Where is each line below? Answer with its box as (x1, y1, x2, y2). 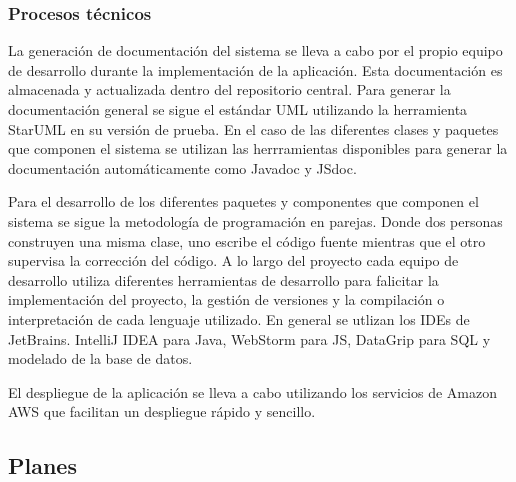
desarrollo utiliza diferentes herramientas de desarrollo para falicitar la (8, 269, 439, 290)
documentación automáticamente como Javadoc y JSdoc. (8, 157, 357, 178)
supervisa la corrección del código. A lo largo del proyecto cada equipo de (8, 250, 459, 271)
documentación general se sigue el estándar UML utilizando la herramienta (8, 99, 468, 119)
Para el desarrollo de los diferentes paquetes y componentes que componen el (8, 191, 479, 212)
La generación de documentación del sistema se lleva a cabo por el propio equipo (8, 40, 503, 61)
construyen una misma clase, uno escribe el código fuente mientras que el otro (8, 230, 486, 251)
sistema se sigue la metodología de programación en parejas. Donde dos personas (8, 210, 503, 231)
